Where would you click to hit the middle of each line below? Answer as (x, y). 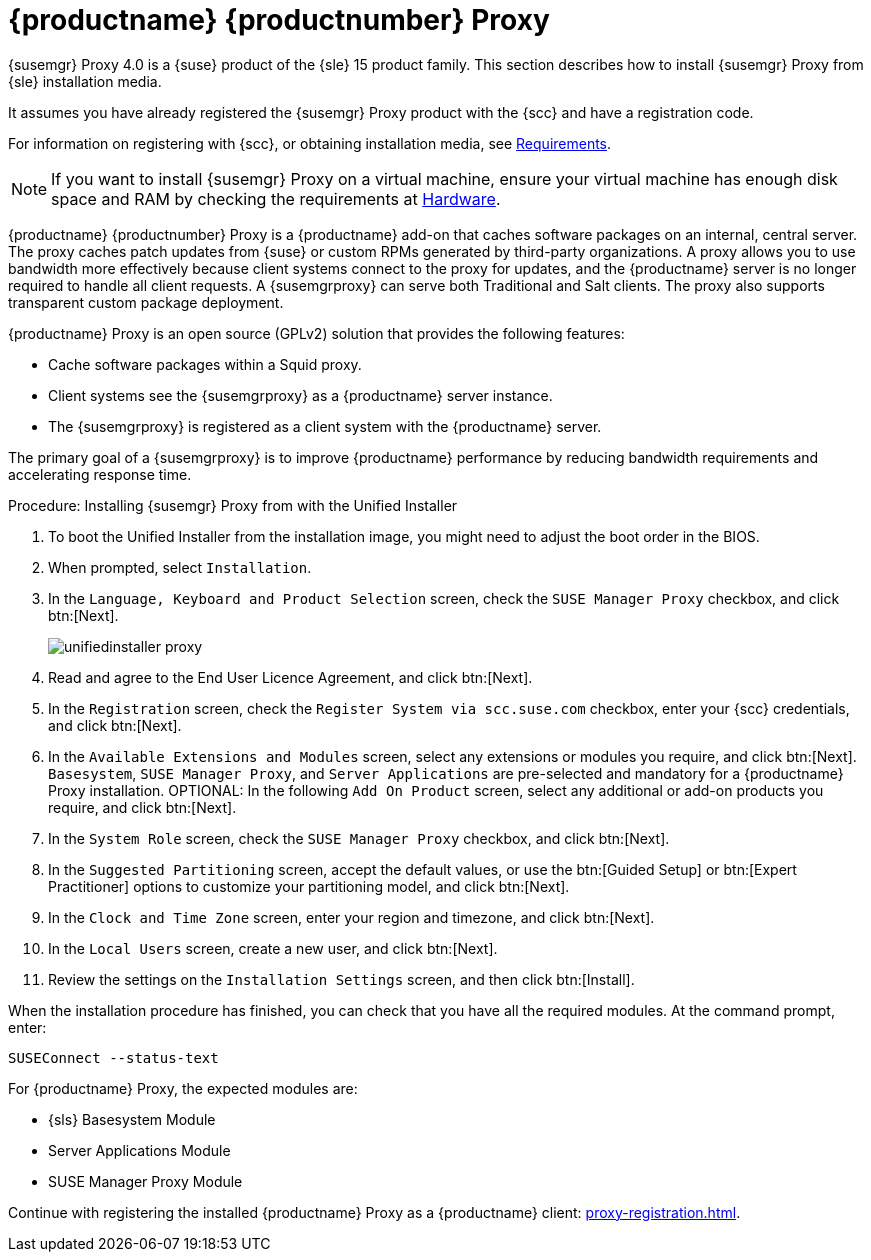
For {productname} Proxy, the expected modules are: (183, 1088)
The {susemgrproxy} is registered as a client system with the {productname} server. (325, 426)
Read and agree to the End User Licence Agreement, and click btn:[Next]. (290, 677)
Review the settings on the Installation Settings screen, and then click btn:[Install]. (341, 979)
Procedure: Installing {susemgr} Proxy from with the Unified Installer (233, 505)
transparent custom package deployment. (146, 302)
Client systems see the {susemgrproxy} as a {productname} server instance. (300, 395)
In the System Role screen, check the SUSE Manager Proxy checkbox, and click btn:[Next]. (359, 838)
